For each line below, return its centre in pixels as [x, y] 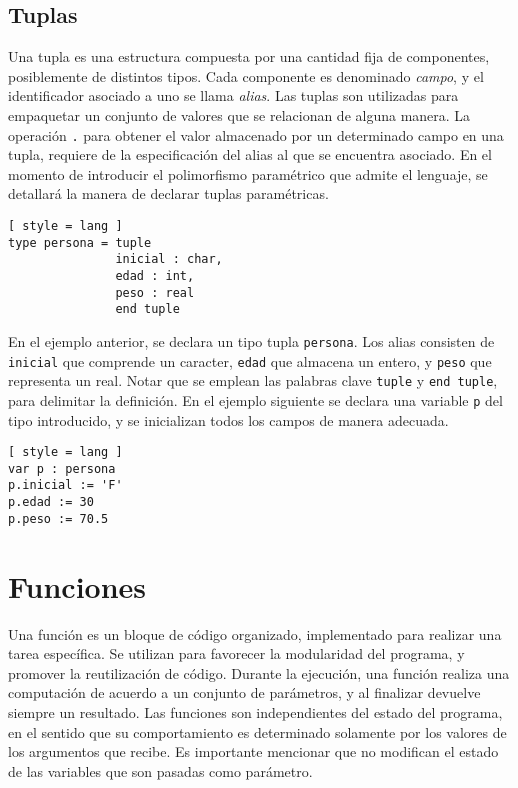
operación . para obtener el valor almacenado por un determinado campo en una [256, 134]
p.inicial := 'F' [65, 485]
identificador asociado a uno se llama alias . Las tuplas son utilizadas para [233, 95]
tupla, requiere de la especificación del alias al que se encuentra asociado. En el [250, 154]
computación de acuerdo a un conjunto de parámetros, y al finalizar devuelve [244, 692]
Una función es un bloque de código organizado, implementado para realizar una [255, 633]
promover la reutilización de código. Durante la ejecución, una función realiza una [259, 672]
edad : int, [155, 275]
